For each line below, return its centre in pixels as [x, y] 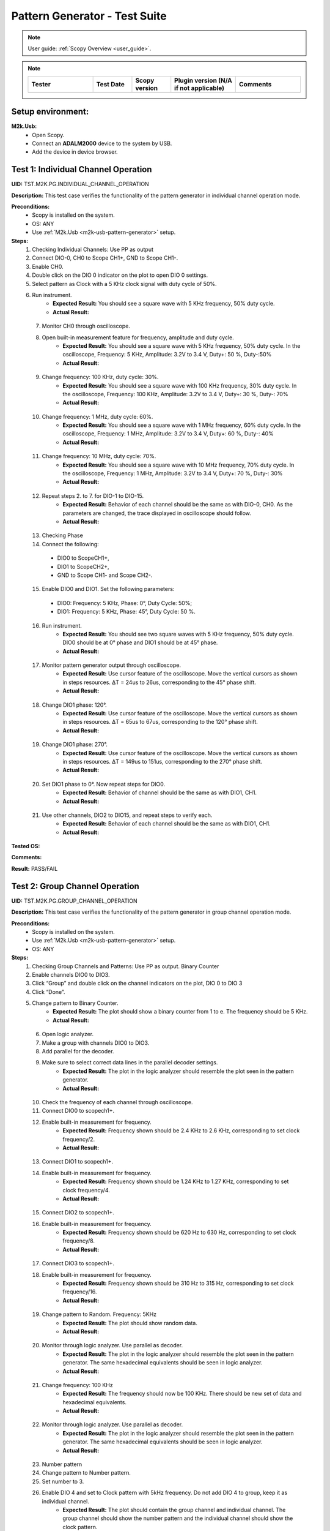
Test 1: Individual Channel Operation [82, 169]
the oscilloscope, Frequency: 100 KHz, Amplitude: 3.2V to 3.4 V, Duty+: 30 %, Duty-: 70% [175, 394]
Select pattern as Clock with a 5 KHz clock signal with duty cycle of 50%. [124, 284]
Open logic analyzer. [68, 1034]
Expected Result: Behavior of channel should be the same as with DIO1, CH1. [159, 792]
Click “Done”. [49, 991]
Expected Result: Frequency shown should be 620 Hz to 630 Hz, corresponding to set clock [179, 1232]
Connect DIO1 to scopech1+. [78, 1162]
